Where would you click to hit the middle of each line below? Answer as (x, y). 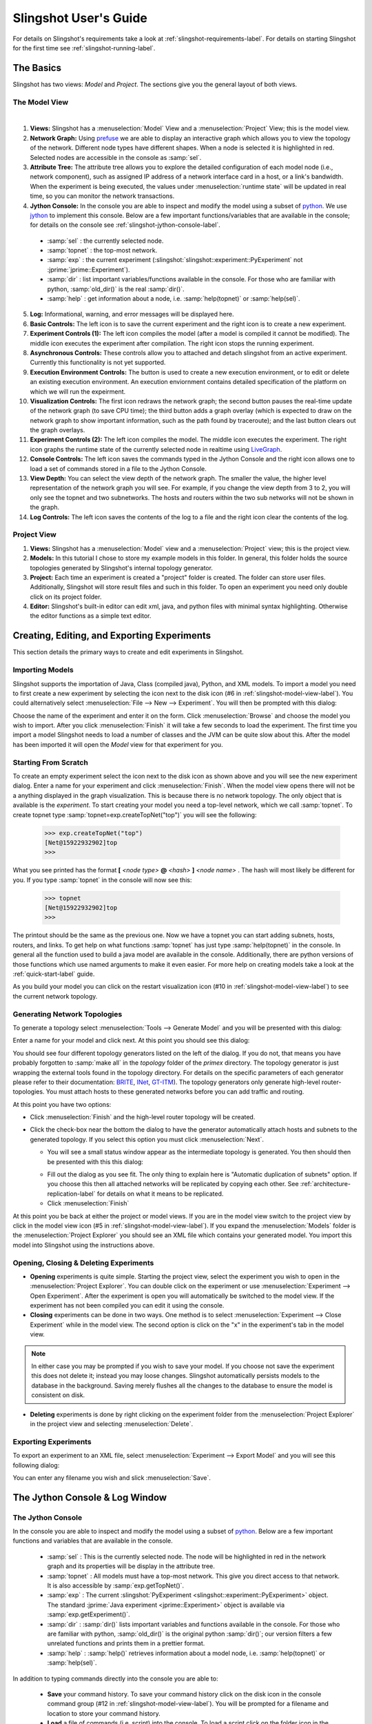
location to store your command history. (104, 1713)
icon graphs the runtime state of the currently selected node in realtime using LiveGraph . (156, 449)
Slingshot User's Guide (80, 18)
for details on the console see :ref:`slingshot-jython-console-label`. (125, 225)
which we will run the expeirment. (78, 391)
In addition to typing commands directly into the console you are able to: (115, 1678)
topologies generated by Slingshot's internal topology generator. (122, 568)
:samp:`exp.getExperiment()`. (89, 1614)
